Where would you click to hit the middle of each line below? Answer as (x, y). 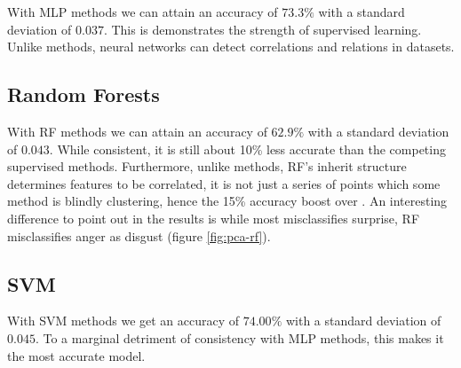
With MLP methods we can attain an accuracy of (143, 12)
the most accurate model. (76, 355)
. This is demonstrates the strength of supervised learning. (262, 29)
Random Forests (83, 94)
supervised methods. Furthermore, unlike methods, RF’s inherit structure (207, 166)
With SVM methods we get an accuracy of (123, 321)
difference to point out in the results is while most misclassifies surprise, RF (214, 218)
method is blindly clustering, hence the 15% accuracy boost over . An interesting (227, 201)
